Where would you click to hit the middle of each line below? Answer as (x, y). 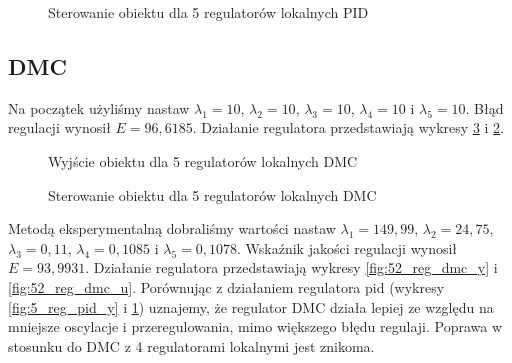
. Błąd (484, 107)
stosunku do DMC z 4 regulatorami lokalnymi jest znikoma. (191, 345)
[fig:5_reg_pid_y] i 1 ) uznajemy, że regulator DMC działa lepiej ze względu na (251, 306)
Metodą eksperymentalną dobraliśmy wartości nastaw (172, 228)
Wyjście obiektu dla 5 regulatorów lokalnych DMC (203, 160)
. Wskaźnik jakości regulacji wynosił (347, 247)
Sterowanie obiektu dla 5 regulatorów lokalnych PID (208, 12)
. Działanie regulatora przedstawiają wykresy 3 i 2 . (348, 127)
